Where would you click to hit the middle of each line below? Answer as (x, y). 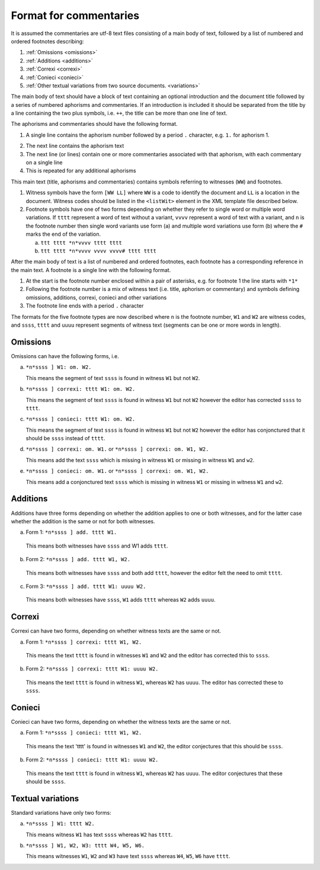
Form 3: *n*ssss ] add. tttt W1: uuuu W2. (86, 586)
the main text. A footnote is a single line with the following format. (91, 270)
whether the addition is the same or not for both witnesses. (83, 521)
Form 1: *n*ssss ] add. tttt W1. (71, 532)
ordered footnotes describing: (47, 41)
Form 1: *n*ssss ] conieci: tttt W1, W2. (84, 733)
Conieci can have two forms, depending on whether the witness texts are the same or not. (121, 722)
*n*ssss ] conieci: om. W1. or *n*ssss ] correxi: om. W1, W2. (117, 471)
